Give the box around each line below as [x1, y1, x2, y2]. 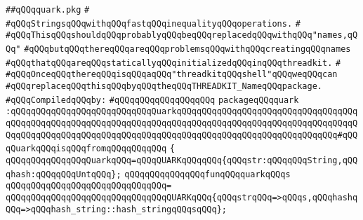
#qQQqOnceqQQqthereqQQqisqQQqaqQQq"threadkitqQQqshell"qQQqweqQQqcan [6, 69, 338, 80]
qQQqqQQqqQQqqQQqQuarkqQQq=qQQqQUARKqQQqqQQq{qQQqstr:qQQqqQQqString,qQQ [6, 155, 358, 165]
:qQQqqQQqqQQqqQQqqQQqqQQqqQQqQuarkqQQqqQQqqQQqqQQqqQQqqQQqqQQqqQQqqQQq [6, 106, 358, 117]
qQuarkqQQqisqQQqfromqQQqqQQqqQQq [6, 144, 167, 154]
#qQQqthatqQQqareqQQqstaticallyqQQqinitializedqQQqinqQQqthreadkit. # [6, 57, 341, 68]
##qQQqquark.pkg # [6, 5, 90, 15]
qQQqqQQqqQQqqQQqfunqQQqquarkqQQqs [124, 169, 291, 179]
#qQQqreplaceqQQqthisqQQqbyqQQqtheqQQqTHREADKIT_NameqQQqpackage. [6, 81, 323, 91]
